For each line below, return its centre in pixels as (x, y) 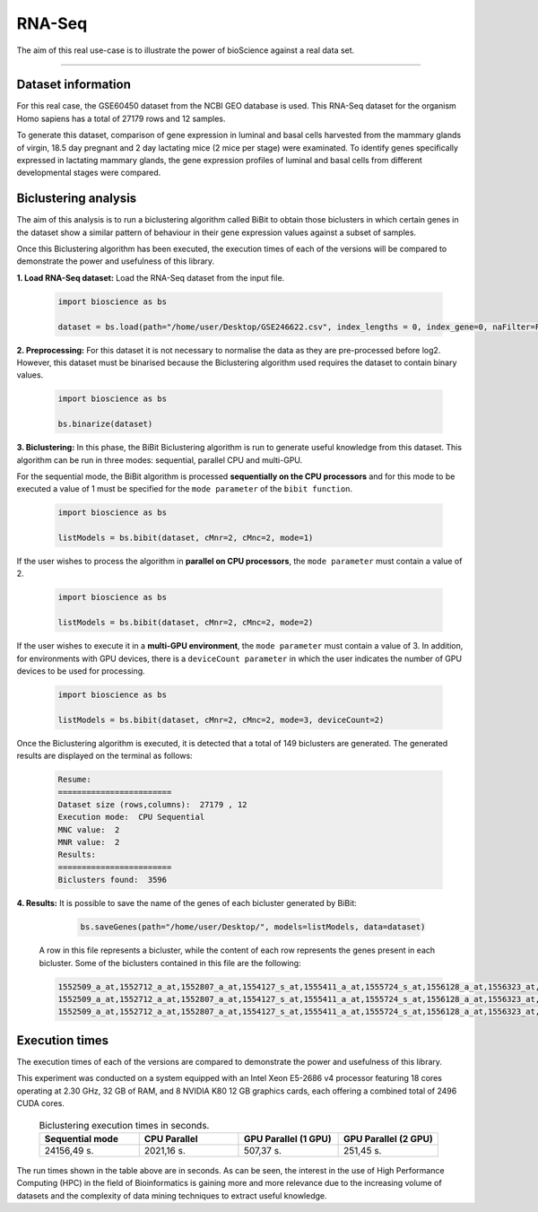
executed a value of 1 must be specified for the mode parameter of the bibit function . (185, 489)
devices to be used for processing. (81, 671)
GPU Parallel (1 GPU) (287, 1138)
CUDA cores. (40, 1103)
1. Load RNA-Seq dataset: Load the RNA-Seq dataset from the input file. (151, 277)
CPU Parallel (171, 1138)
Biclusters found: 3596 (113, 880)
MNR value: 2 (89, 842)
